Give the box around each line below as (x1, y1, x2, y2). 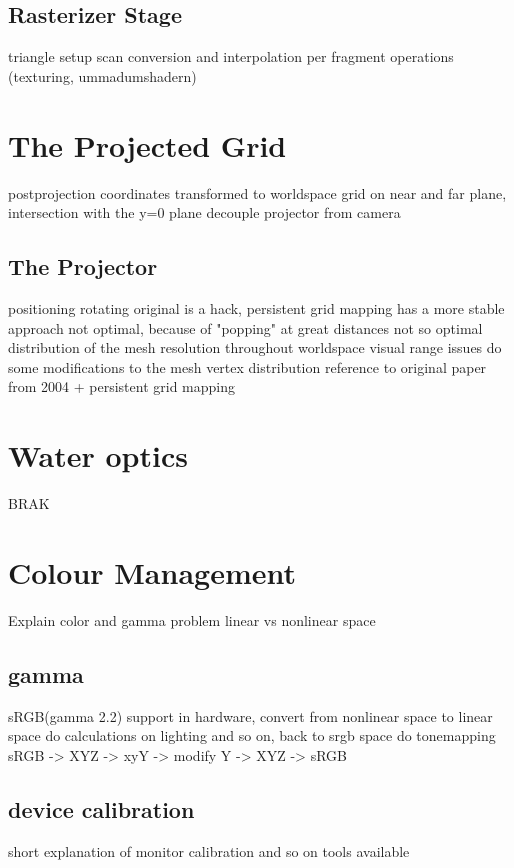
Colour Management (8, 551, 297, 592)
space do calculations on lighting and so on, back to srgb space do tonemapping (8, 725, 496, 746)
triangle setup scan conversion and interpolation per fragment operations (8, 46, 454, 67)
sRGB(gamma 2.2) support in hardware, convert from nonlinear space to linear (8, 705, 493, 726)
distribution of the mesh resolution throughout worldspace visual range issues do (8, 337, 502, 358)
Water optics (8, 435, 188, 476)
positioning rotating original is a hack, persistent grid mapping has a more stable (8, 297, 505, 318)
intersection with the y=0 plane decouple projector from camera (8, 202, 401, 223)
